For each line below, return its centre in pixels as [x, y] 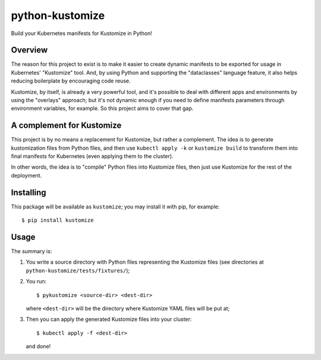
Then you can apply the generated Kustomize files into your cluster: [109, 319]
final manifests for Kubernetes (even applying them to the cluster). [92, 156]
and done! [38, 346]
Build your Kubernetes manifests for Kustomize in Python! [82, 33]
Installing [29, 192]
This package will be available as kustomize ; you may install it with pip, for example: [115, 206]
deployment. [26, 175]
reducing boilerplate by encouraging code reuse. [71, 81]
